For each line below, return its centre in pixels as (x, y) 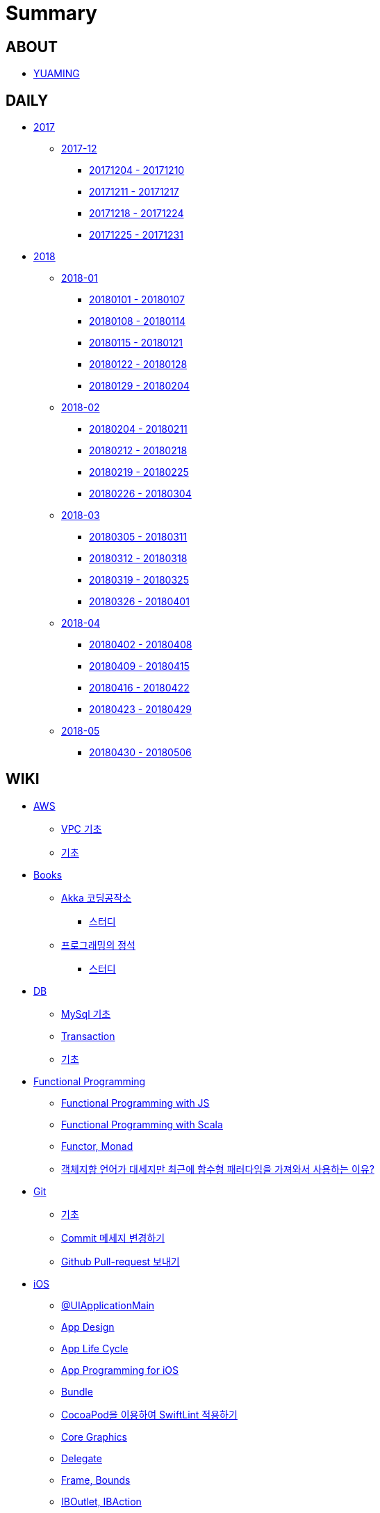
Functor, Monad (97, 1146)
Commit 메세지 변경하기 (113, 1238)
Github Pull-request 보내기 (121, 1261)
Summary (51, 13)
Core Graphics (94, 1436)
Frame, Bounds (96, 1480)
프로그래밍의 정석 (98, 945)
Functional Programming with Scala (142, 1124)
